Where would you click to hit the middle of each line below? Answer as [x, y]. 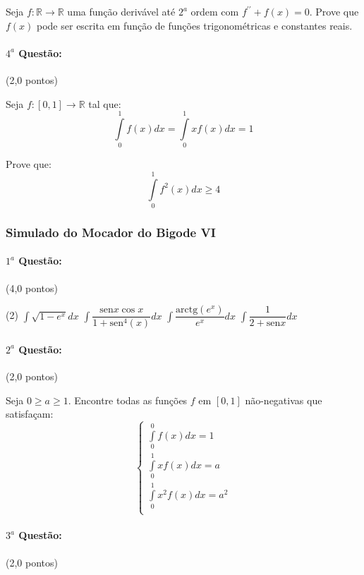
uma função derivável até [121, 11]
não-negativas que [284, 400]
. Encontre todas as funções [128, 400]
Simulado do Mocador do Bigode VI [111, 232]
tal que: [105, 103]
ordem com [215, 11]
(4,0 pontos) [32, 287]
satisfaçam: [30, 414]
